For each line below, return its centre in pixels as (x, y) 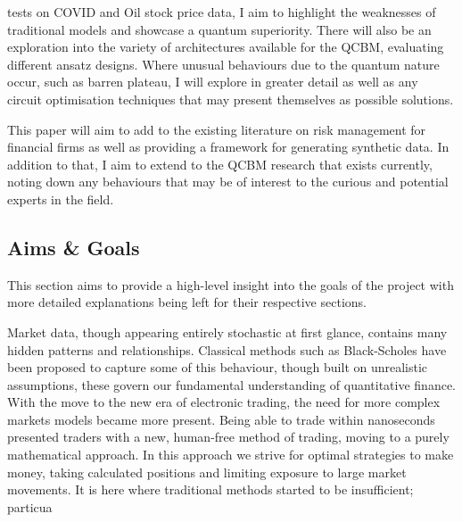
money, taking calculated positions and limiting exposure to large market (207, 472)
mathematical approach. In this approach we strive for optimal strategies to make (231, 455)
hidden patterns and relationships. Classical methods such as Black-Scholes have (227, 349)
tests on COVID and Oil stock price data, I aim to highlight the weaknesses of (222, 12)
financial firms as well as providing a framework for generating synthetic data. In (228, 147)
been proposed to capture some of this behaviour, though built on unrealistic (218, 367)
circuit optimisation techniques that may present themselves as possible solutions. (231, 99)
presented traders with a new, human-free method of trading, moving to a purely (228, 437)
